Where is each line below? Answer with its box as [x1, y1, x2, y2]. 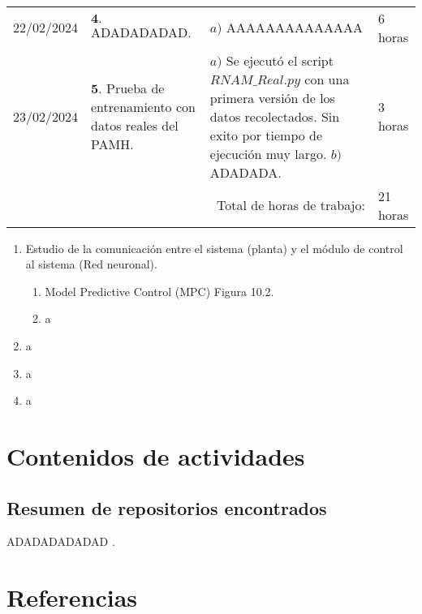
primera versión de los [209, 88, 335, 107]
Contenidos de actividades [6, 439, 305, 472]
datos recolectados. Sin [209, 106, 340, 126]
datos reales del [91, 116, 179, 135]
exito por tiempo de [209, 125, 323, 144]
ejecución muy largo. [209, 144, 327, 163]
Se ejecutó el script [226, 50, 334, 70]
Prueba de [105, 79, 165, 98]
